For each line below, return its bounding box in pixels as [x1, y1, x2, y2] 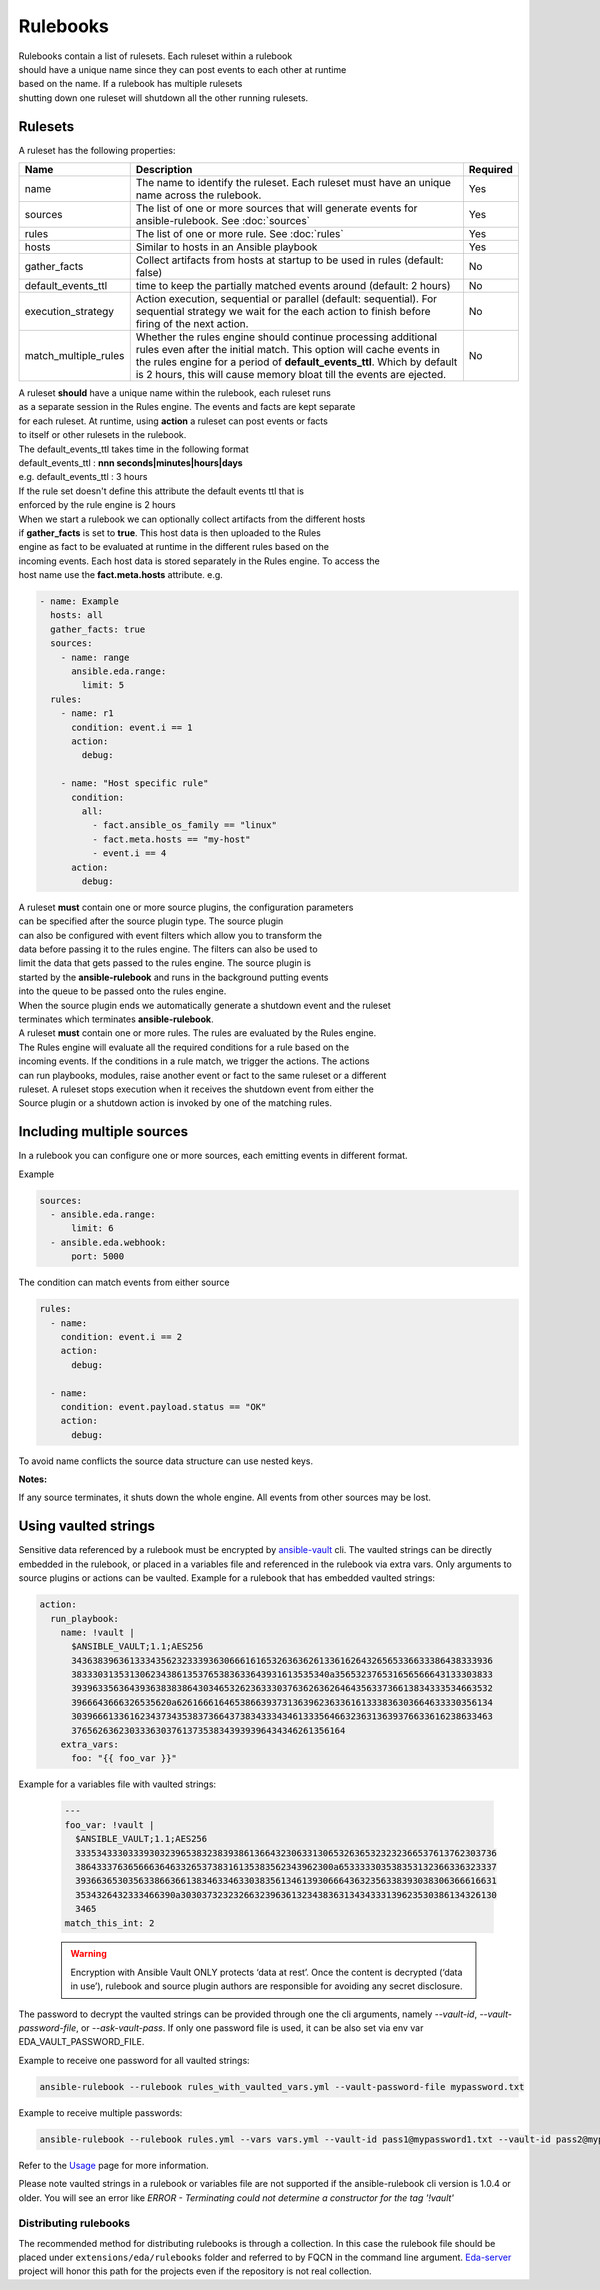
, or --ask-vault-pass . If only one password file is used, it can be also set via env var [75, 2022, 424, 2034]
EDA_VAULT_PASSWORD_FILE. [18, 2036, 145, 2048]
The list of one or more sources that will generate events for [135, 201, 418, 215]
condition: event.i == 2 [60, 1331, 183, 1342]
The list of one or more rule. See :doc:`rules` [135, 227, 344, 241]
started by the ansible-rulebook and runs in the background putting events [18, 971, 329, 983]
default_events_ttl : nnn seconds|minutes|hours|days [18, 456, 244, 469]
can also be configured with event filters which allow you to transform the [18, 929, 322, 941]
